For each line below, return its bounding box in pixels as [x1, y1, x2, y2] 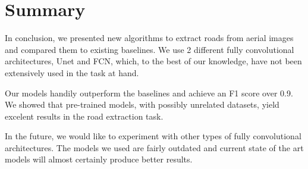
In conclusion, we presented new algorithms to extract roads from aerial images [5, 32, 294, 44]
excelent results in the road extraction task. [5, 109, 164, 122]
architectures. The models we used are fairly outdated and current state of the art [5, 141, 304, 154]
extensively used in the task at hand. [5, 66, 139, 79]
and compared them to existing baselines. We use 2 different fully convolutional [5, 43, 294, 55]
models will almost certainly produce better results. [5, 153, 193, 165]
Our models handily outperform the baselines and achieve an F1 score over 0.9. [5, 86, 293, 99]
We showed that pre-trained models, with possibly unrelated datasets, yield [5, 98, 279, 111]
